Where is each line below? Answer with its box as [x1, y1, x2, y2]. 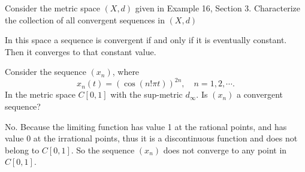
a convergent [236, 88, 283, 101]
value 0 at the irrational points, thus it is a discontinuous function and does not [5, 132, 298, 144]
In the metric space [5, 88, 76, 101]
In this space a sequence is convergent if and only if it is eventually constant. [5, 34, 287, 46]
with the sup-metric [110, 88, 183, 101]
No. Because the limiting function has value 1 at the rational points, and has [5, 120, 287, 132]
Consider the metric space [5, 2, 100, 14]
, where [112, 65, 140, 78]
